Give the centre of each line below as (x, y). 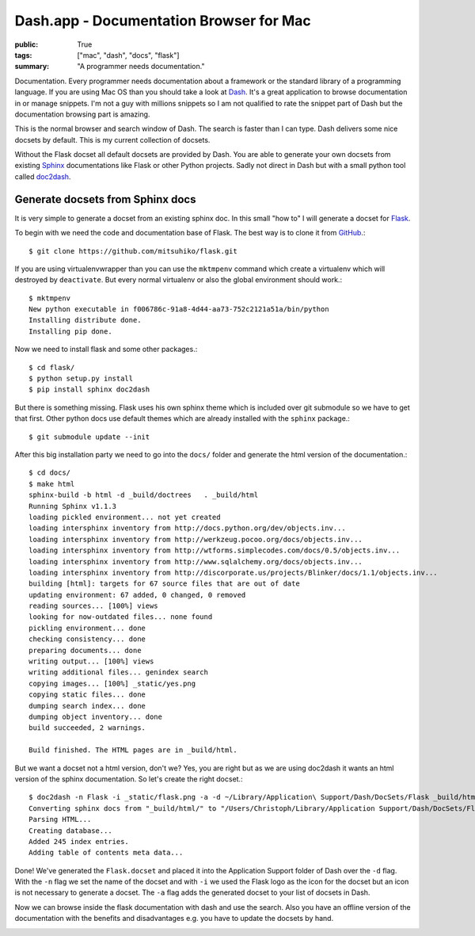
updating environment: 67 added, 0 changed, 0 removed (137, 595)
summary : (32, 67)
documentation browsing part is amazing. (82, 114)
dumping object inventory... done (95, 716)
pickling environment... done (87, 628)
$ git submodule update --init (89, 437)
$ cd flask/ (52, 367)
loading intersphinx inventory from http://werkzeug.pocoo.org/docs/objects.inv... (196, 539)
